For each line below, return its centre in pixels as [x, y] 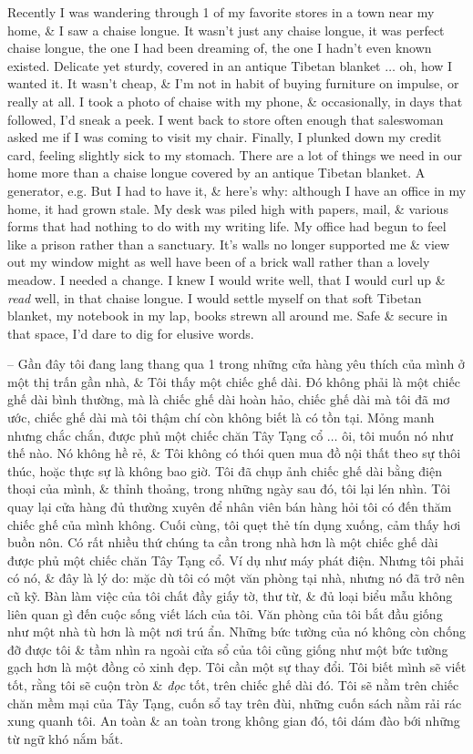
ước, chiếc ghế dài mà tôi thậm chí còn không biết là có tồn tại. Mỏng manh [221, 418]
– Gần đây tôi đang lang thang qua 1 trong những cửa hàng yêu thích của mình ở [236, 364]
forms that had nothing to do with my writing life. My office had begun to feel [227, 226]
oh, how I [426, 65]
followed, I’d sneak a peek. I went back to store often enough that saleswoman [226, 119]
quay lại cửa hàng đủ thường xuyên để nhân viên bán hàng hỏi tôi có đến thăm [230, 507]
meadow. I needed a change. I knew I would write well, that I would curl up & [226, 279]
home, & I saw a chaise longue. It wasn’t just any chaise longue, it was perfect [226, 30]
